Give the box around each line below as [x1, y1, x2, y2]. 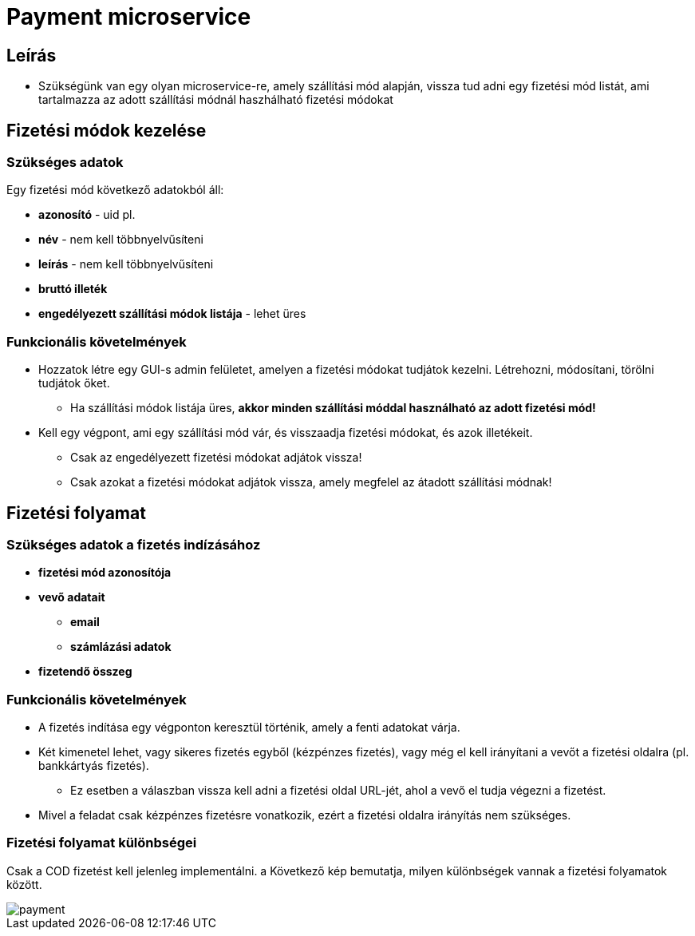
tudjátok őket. [38, 376, 110, 391]
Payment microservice [6, 3, 251, 30]
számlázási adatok [70, 640, 172, 654]
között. [6, 877, 42, 891]
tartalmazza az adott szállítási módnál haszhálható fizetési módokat [38, 93, 393, 107]
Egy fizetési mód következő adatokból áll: [6, 183, 224, 197]
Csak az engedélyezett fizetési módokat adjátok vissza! [70, 450, 362, 465]
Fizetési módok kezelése [6, 120, 207, 141]
